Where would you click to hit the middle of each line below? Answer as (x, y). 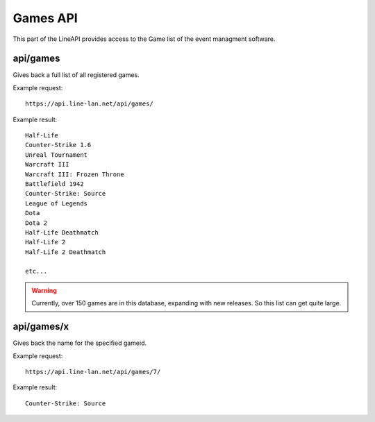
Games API (45, 18)
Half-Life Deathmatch (62, 232)
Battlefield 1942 (55, 184)
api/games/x (41, 327)
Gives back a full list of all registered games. (76, 75)
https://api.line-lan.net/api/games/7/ (93, 372)
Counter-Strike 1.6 (58, 145)
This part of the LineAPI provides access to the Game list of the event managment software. (144, 39)
